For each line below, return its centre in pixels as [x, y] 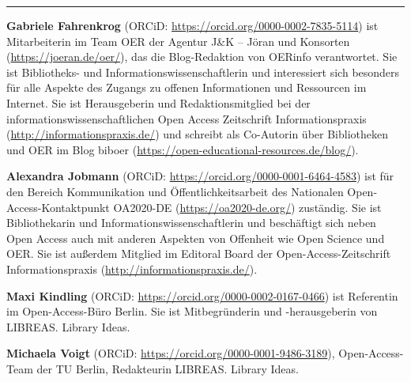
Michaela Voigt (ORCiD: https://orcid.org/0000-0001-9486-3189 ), [171, 353]
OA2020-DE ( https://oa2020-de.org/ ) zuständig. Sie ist [247, 207]
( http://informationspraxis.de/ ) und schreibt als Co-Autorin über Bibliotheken [198, 134]
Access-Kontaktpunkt [58, 207]
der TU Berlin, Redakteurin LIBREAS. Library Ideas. [168, 368]
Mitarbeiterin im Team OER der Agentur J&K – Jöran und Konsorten [178, 41]
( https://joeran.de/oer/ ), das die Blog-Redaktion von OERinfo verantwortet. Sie [202, 57]
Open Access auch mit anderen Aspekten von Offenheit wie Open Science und [196, 238]
